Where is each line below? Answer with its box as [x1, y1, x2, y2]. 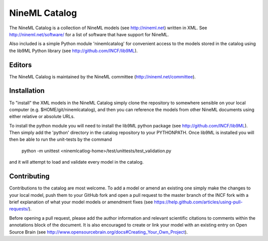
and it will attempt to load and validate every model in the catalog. [9, 159, 144, 165]
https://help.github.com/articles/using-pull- [154, 199, 243, 205]
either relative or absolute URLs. [9, 114, 75, 120]
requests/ [9, 206, 29, 212]
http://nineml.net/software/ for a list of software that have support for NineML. [9, 31, 169, 37]
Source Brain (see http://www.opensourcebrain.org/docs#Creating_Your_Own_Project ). [9, 229, 188, 235]
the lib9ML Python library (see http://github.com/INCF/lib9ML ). [9, 48, 138, 54]
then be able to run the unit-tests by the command [9, 136, 112, 142]
